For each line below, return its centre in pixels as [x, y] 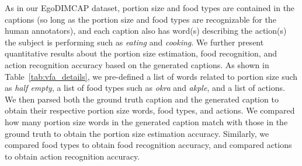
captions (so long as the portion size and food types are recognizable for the [140, 19]
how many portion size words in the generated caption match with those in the [146, 121]
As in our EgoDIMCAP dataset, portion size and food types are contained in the [150, 8]
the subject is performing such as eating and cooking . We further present [134, 42]
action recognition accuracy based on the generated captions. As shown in [137, 64]
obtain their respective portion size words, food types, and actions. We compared [150, 110]
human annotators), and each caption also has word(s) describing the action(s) [146, 31]
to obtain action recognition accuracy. [72, 156]
